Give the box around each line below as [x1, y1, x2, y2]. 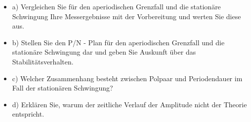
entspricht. [12, 109, 44, 119]
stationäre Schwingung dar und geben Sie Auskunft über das [12, 47, 196, 57]
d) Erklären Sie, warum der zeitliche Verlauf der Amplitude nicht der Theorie [12, 99, 247, 109]
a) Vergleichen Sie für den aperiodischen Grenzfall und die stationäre [12, 1, 221, 11]
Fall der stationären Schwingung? [12, 83, 113, 93]
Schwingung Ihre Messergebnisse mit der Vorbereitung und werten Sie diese [12, 11, 241, 21]
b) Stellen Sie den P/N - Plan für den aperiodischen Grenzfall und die [12, 37, 225, 47]
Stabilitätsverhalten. [12, 56, 74, 66]
